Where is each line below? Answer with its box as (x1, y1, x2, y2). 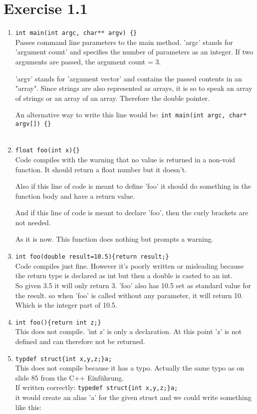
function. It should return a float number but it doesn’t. (15, 164, 187, 174)
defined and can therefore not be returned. (15, 336, 145, 346)
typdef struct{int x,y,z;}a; (15, 355, 112, 363)
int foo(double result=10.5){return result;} (15, 253, 169, 261)
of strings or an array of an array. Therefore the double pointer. (15, 92, 210, 103)
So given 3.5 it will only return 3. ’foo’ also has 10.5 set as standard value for (15, 280, 252, 290)
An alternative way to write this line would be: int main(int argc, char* (15, 109, 247, 120)
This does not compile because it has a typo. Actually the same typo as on (15, 363, 244, 373)
